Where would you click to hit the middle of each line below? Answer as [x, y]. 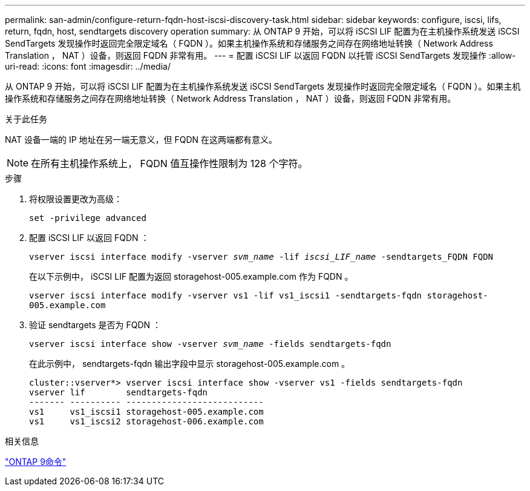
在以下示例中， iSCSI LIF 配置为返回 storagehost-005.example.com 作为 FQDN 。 [191, 276]
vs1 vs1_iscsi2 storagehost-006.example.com [146, 421]
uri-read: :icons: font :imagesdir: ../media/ [88, 66]
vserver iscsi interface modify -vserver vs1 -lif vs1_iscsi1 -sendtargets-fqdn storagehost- [259, 295]
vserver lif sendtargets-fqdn [119, 392]
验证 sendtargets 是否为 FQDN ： [95, 325]
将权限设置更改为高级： [76, 199]
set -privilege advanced [88, 218]
